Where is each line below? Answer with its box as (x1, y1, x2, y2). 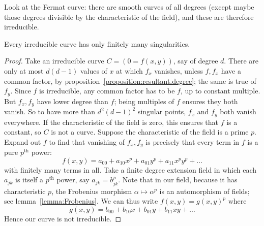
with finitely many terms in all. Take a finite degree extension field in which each (4, 164, 257, 175)
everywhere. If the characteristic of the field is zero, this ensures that (4, 116, 218, 127)
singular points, (137, 106, 186, 117)
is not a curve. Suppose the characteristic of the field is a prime (51, 126, 249, 137)
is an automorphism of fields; (159, 185, 250, 196)
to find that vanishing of (49, 136, 125, 147)
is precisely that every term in (145, 136, 240, 147)
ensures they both (182, 95, 238, 106)
